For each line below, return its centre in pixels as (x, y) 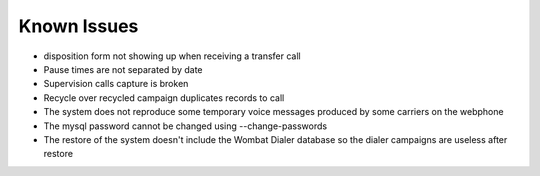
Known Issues (78, 26)
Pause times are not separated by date (123, 69)
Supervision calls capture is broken (116, 84)
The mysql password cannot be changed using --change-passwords (185, 126)
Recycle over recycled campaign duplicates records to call (164, 97)
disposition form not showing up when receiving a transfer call (172, 56)
